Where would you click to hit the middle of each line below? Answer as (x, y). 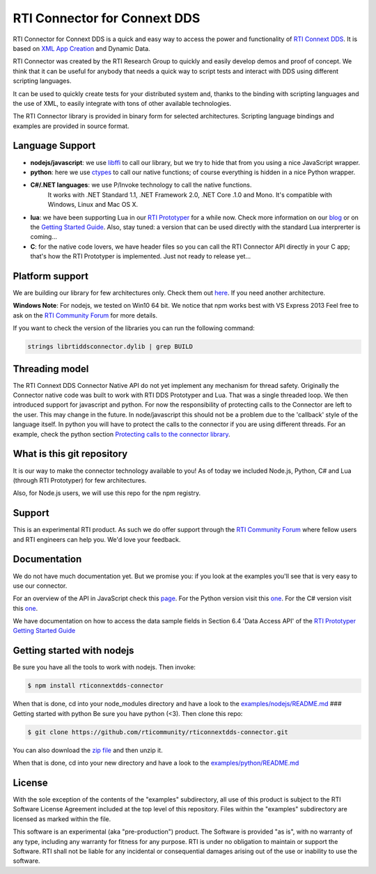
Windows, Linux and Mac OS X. (93, 205)
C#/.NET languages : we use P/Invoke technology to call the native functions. (141, 185)
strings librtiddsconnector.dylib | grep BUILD (110, 347)
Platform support (50, 276)
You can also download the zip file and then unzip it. (88, 750)
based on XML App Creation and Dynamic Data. (81, 48)
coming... (44, 237)
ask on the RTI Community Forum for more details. (85, 315)
